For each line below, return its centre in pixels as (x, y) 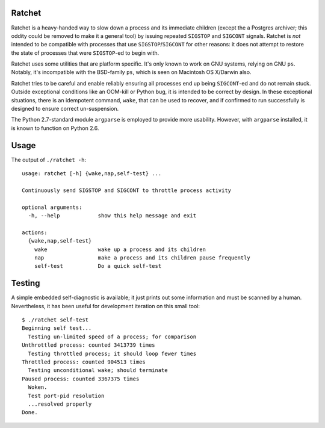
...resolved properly (60, 404)
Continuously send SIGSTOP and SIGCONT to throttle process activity (127, 190)
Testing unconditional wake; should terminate (98, 371)
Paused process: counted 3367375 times (81, 379)
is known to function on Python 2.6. (55, 128)
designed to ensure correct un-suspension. (65, 109)
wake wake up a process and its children (120, 249)
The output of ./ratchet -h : (49, 160)
